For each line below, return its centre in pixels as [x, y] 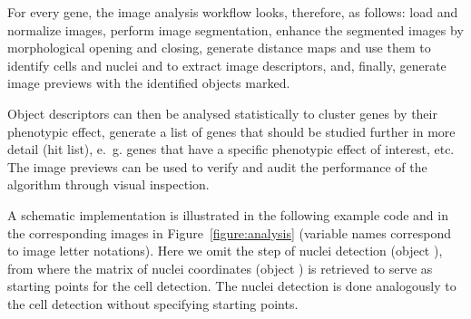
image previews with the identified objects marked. [149, 83]
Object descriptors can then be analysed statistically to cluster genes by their [222, 113]
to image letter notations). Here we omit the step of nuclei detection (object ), [225, 251]
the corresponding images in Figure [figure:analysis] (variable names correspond [230, 232]
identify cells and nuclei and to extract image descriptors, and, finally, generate [227, 65]
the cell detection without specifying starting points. [153, 303]
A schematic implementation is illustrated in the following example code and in [228, 214]
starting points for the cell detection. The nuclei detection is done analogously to [232, 286]
